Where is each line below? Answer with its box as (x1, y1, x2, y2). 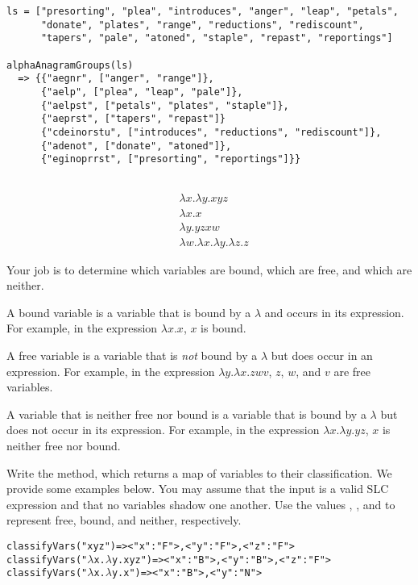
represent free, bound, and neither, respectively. (6, 512, 242, 529)
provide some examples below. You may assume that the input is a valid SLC (6, 480, 389, 497)
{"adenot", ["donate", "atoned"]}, (40, 140, 232, 152)
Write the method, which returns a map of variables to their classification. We (6, 464, 392, 481)
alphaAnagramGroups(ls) (6, 59, 134, 71)
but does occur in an (271, 347, 373, 364)
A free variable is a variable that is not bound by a (6, 347, 258, 364)
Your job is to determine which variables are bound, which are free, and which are (6, 261, 412, 278)
